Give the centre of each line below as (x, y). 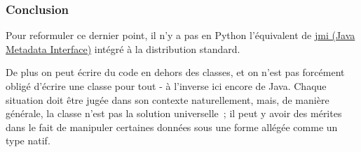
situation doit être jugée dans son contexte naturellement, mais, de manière (168, 99)
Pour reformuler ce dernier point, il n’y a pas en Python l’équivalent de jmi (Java (180, 35)
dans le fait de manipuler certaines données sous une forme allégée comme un (172, 127)
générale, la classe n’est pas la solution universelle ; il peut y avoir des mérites (174, 113)
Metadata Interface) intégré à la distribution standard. (123, 48)
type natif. (28, 140)
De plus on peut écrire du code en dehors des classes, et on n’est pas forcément (175, 72)
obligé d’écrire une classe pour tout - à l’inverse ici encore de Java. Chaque (166, 86)
